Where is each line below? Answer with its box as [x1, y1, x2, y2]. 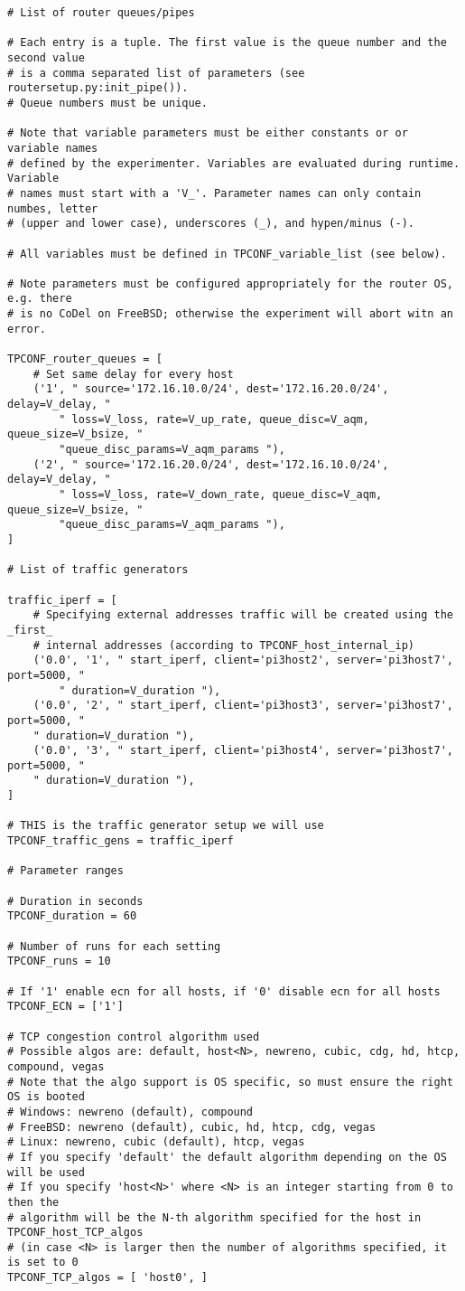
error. [7, 322, 46, 335]
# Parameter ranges [7, 864, 124, 878]
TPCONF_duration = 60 [7, 909, 137, 923]
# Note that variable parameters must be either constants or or [7, 127, 408, 140]
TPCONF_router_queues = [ [7, 353, 163, 366]
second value [7, 51, 85, 64]
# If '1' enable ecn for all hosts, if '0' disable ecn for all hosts [7, 985, 441, 998]
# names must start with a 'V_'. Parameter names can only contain [7, 186, 422, 200]
